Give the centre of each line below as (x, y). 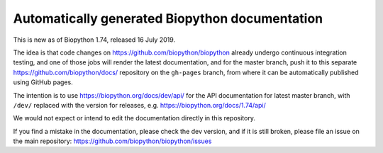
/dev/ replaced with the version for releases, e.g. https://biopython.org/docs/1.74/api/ (139, 105)
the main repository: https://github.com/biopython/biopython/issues (112, 141)
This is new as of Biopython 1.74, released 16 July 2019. (94, 40)
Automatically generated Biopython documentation (168, 18)
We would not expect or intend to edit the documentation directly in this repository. (134, 118)
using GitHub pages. (43, 82)
